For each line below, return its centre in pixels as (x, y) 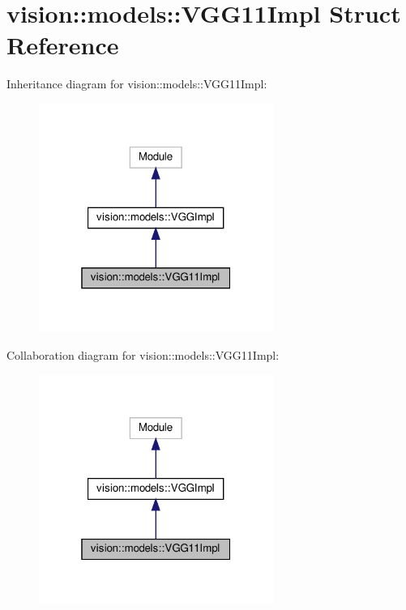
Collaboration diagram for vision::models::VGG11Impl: (143, 354)
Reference (63, 45)
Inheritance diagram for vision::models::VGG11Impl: (137, 84)
